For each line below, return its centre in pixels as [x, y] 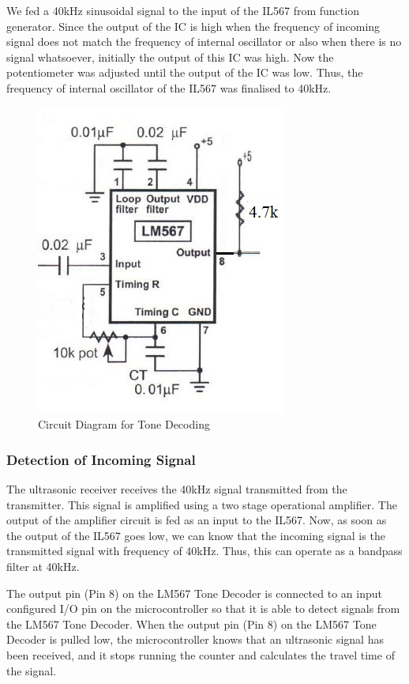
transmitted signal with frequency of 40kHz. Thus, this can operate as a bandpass [204, 551]
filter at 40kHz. [43, 566]
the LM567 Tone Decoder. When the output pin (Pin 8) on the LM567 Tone [191, 624]
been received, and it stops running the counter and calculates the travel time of [201, 654]
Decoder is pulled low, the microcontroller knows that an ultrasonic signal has [195, 639]
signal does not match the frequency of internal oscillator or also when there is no [204, 42]
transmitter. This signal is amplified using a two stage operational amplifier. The [202, 504]
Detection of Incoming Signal [101, 459]
